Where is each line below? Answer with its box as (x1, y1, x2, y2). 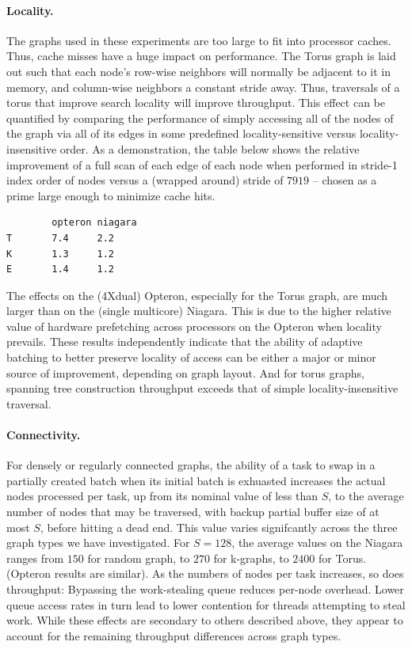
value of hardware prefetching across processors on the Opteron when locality (6, 317, 382, 334)
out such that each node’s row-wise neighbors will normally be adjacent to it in (6, 63, 391, 79)
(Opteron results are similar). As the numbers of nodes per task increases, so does (6, 565, 404, 582)
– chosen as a (312, 172, 377, 188)
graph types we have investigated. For (6, 534, 190, 551)
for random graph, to (87, 549, 190, 566)
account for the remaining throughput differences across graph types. (6, 627, 341, 643)
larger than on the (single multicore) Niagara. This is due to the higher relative (6, 302, 391, 319)
